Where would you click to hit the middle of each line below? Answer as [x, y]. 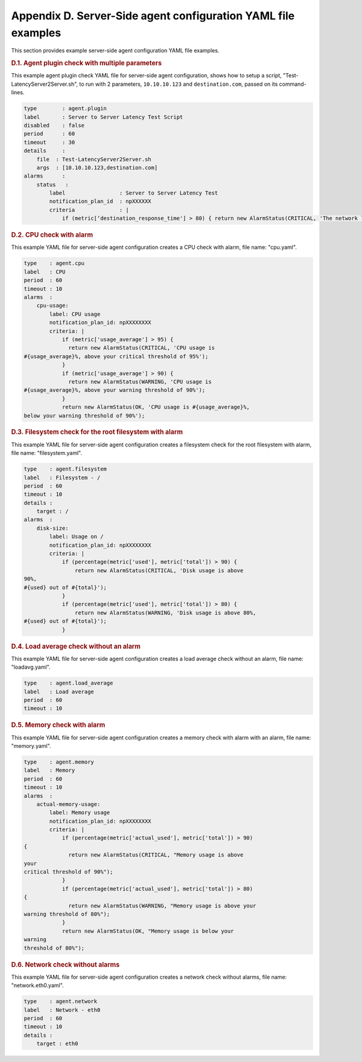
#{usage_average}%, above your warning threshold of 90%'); [115, 390]
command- [293, 84]
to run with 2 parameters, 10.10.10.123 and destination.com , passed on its [179, 84]
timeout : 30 [49, 142]
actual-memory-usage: [68, 804]
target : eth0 [57, 1044]
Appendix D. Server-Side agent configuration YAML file [153, 16]
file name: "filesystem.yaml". [47, 453]
